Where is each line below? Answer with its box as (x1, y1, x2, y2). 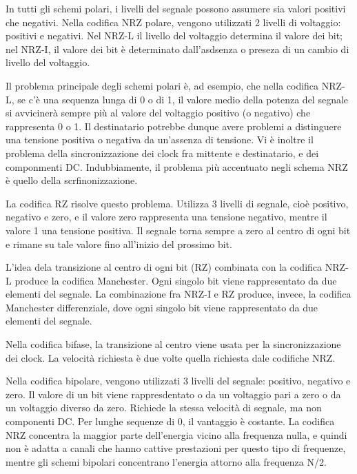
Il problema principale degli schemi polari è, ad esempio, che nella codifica (6, 78, 319, 92)
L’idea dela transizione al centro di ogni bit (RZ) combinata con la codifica (6, 260, 323, 274)
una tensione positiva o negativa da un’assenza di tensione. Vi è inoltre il (6, 132, 314, 147)
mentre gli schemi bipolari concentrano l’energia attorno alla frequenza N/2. (6, 454, 327, 468)
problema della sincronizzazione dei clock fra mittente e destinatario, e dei (6, 145, 319, 160)
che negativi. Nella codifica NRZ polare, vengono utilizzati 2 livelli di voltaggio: (6, 14, 341, 29)
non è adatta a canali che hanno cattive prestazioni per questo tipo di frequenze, (6, 441, 346, 455)
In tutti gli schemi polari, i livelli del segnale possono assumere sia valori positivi (6, 1, 346, 15)
